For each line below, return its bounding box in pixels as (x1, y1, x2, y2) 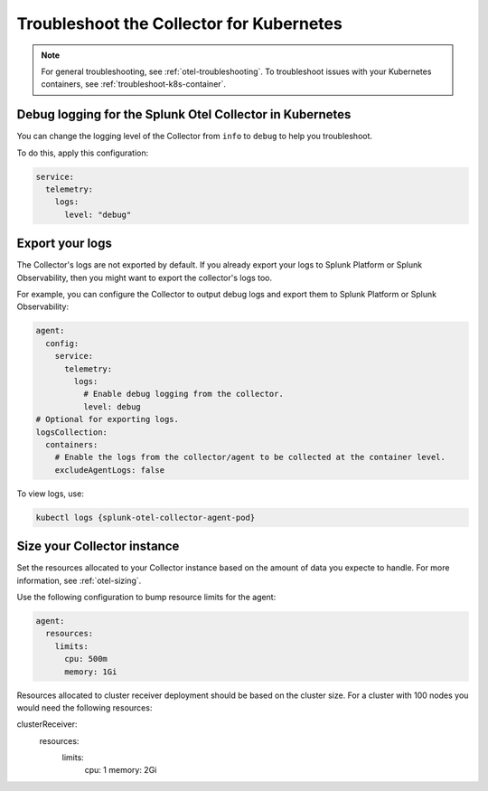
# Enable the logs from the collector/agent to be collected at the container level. (54, 452, 446, 463)
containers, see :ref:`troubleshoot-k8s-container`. (41, 79, 226, 89)
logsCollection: (35, 427, 108, 438)
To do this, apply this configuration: (16, 147, 149, 158)
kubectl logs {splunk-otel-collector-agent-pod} (35, 512, 256, 523)
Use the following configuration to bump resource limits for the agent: (16, 591, 277, 602)
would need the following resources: (16, 702, 153, 713)
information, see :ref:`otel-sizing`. (16, 575, 142, 586)
